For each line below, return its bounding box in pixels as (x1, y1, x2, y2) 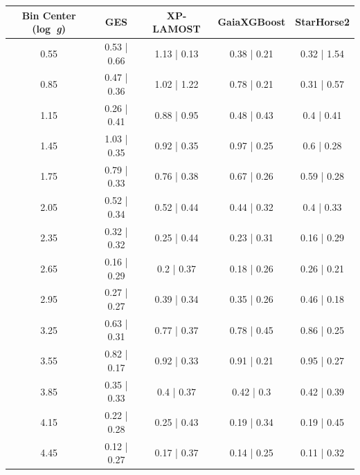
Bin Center (21, 8, 76, 22)
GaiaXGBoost (217, 15, 286, 29)
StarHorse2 (295, 15, 350, 29)
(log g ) (32, 21, 66, 36)
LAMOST (152, 21, 201, 36)
